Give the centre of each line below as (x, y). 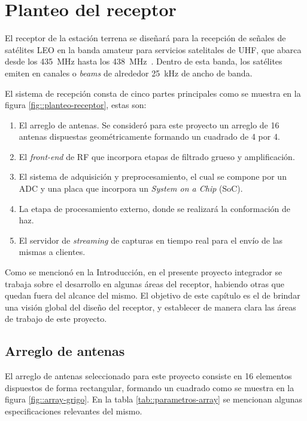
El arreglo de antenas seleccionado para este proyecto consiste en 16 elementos (148, 376)
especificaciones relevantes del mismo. (74, 411)
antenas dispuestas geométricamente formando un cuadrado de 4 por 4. (149, 136)
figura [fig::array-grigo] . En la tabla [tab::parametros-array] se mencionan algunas (154, 399)
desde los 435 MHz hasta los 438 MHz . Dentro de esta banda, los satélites (144, 61)
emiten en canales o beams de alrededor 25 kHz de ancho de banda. (129, 73)
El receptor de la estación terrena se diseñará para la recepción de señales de (145, 38)
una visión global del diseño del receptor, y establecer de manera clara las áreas (151, 307)
